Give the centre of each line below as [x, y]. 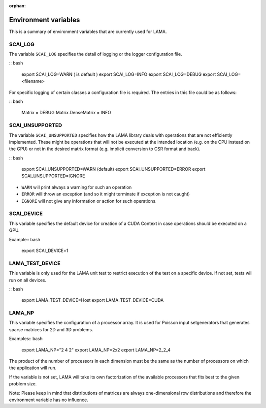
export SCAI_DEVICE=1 [45, 251]
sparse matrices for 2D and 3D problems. [51, 329]
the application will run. [33, 368]
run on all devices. [28, 280]
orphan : [17, 6]
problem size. [23, 384]
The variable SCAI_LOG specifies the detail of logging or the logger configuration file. [96, 54]
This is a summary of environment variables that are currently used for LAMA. [88, 31]
